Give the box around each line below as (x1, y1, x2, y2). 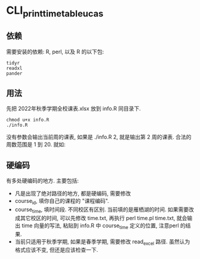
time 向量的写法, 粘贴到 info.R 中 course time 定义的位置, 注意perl (21, 222, 179, 230)
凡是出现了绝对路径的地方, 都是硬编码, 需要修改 (14, 190, 131, 197)
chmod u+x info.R (6, 117, 50, 123)
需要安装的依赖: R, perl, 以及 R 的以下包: (6, 48, 104, 55)
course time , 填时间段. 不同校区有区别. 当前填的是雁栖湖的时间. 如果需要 (14, 206, 189, 214)
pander (6, 70, 23, 77)
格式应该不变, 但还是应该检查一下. (14, 246, 99, 254)
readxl (6, 65, 23, 71)
